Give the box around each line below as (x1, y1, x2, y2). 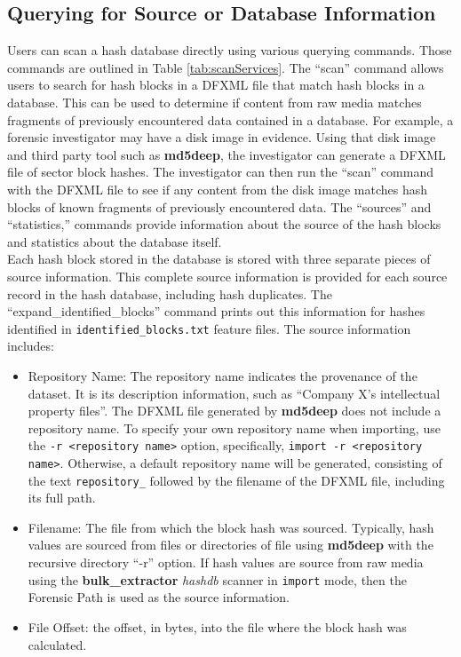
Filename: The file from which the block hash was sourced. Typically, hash (28, 518, 434, 536)
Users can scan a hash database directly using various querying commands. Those (7, 41, 452, 59)
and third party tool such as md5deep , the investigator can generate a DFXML (7, 145, 446, 163)
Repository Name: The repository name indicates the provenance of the (28, 366, 417, 384)
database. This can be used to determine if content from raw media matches (7, 92, 422, 111)
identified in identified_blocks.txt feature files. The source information (7, 319, 411, 337)
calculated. (28, 635, 87, 653)
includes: (7, 336, 54, 355)
